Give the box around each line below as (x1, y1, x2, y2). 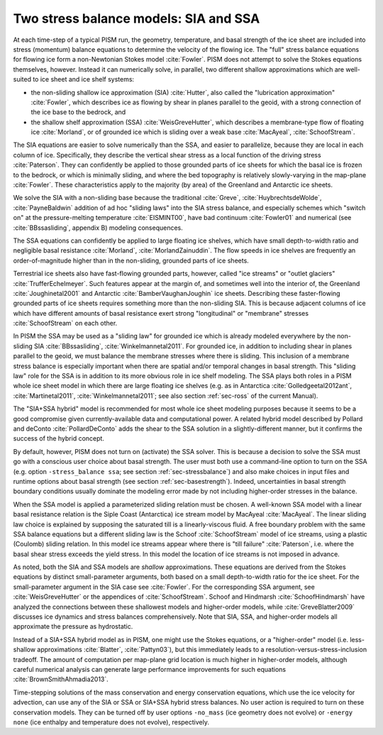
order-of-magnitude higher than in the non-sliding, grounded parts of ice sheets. (13, 256, 250, 265)
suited (13, 75, 32, 84)
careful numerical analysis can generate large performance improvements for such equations (13, 665, 287, 673)
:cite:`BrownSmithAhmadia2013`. (13, 675, 109, 684)
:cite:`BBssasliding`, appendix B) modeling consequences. (13, 223, 184, 232)
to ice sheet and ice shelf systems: (33, 75, 135, 84)
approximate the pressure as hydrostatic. (13, 622, 133, 631)
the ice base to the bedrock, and (30, 108, 126, 116)
